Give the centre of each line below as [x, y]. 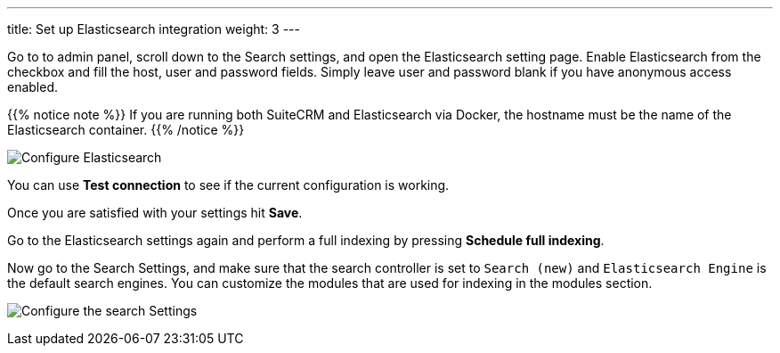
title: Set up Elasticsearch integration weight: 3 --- [154, 29]
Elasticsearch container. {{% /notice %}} [126, 130]
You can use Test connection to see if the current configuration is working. [228, 185]
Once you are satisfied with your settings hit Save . [155, 213]
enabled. [33, 87]
